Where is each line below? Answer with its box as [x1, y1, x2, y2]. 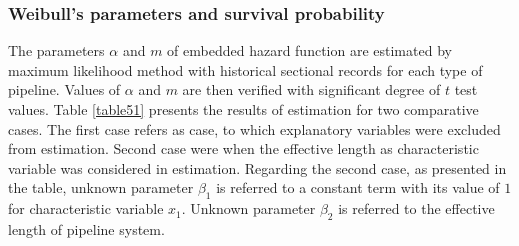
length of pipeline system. [8, 218, 165, 239]
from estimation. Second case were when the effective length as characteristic [8, 138, 479, 159]
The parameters [8, 40, 105, 61]
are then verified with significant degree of [182, 79, 441, 100]
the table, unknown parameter [8, 177, 194, 198]
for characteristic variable [8, 198, 164, 219]
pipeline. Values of [8, 79, 121, 100]
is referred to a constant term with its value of [216, 177, 500, 198]
